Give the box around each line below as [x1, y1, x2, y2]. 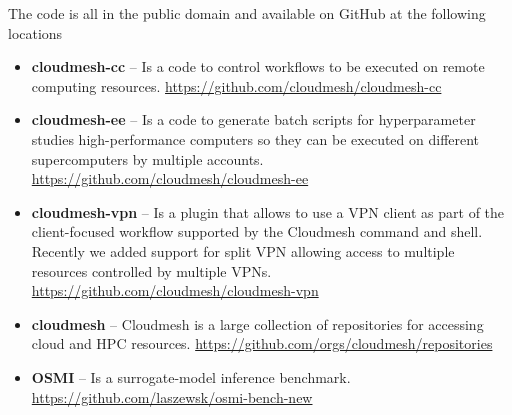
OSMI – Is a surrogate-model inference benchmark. [31, 366, 351, 387]
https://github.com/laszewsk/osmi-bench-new [31, 386, 313, 407]
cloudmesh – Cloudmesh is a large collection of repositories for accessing [31, 313, 484, 334]
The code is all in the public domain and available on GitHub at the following [8, 3, 486, 23]
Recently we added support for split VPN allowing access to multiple [31, 240, 455, 261]
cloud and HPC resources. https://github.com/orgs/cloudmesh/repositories [31, 333, 493, 354]
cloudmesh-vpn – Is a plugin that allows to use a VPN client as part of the [31, 201, 505, 222]
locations [8, 22, 63, 43]
